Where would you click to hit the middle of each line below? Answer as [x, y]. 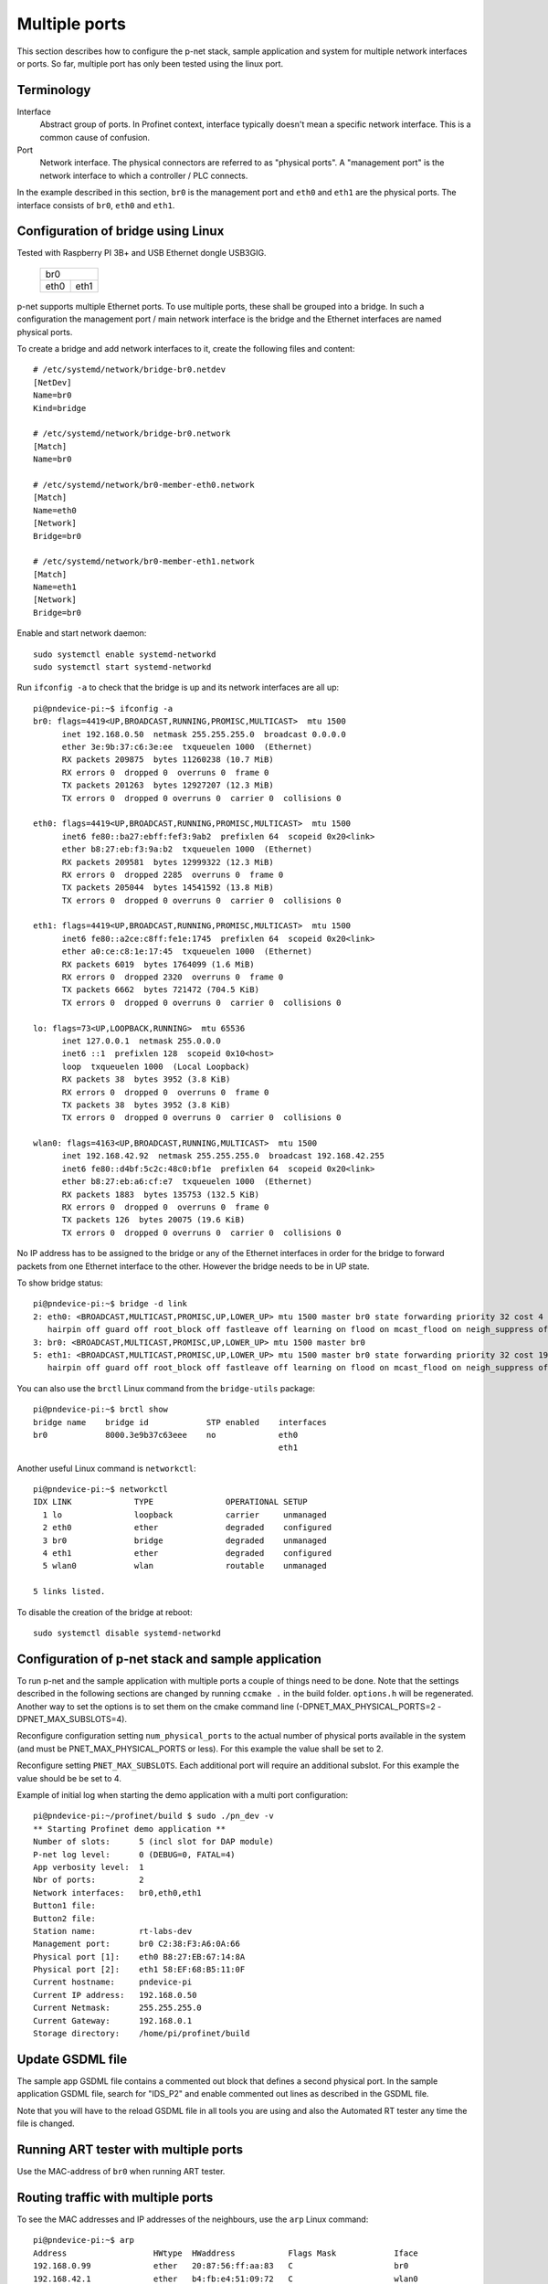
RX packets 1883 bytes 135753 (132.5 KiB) [161, 1194]
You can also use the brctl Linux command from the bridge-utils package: [166, 1388]
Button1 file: [64, 1906]
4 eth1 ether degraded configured [187, 1554]
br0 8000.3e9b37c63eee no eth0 [166, 1435]
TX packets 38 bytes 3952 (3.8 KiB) [146, 1105]
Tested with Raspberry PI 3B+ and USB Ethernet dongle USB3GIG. [142, 253]
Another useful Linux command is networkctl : [106, 1468]
